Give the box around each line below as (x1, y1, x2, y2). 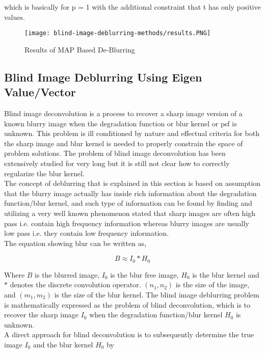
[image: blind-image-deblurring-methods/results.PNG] (24, 30, 211, 37)
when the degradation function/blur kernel (89, 309, 223, 320)
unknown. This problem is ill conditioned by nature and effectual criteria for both (4, 128, 259, 139)
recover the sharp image (4, 309, 79, 320)
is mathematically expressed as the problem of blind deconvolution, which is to (4, 299, 251, 310)
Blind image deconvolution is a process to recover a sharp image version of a (4, 108, 243, 119)
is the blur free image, (110, 269, 179, 280)
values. (4, 11, 25, 22)
